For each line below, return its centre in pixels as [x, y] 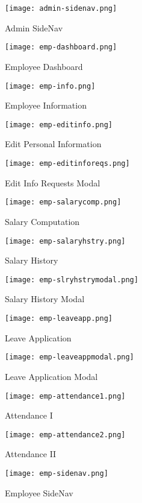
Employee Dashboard [44, 66]
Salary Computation [42, 221]
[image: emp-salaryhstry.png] [65, 241]
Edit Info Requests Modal [53, 182]
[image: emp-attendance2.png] [65, 435]
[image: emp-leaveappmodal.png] [69, 357]
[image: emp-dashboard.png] [61, 47]
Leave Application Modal [51, 376]
